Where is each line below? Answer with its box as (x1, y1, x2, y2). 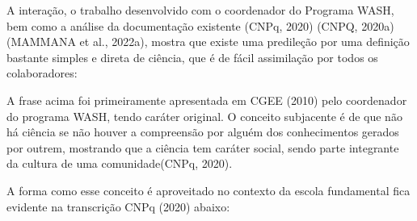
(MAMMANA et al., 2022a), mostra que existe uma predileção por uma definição (6, 33, 410, 50)
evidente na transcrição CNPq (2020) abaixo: (6, 198, 230, 215)
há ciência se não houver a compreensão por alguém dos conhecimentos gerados (6, 123, 399, 140)
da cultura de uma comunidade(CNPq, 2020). (6, 155, 233, 172)
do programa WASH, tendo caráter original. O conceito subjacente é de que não (6, 107, 402, 124)
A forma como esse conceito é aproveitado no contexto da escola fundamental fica (6, 181, 411, 198)
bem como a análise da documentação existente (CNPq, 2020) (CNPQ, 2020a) (6, 17, 394, 34)
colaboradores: (6, 65, 78, 81)
